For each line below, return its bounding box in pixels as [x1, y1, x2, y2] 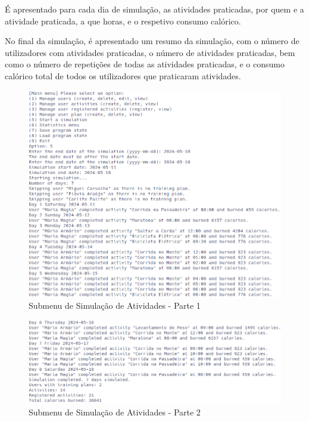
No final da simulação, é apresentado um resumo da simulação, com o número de [5, 35, 299, 47]
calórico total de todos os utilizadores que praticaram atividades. [5, 69, 241, 82]
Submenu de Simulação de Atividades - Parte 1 [29, 299, 201, 312]
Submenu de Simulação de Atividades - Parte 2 [29, 405, 201, 418]
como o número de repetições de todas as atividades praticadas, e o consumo [5, 58, 285, 70]
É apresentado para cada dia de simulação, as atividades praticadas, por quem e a [5, 3, 304, 15]
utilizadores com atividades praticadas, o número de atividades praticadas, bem [5, 46, 295, 58]
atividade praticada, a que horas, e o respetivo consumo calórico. [5, 14, 241, 27]
